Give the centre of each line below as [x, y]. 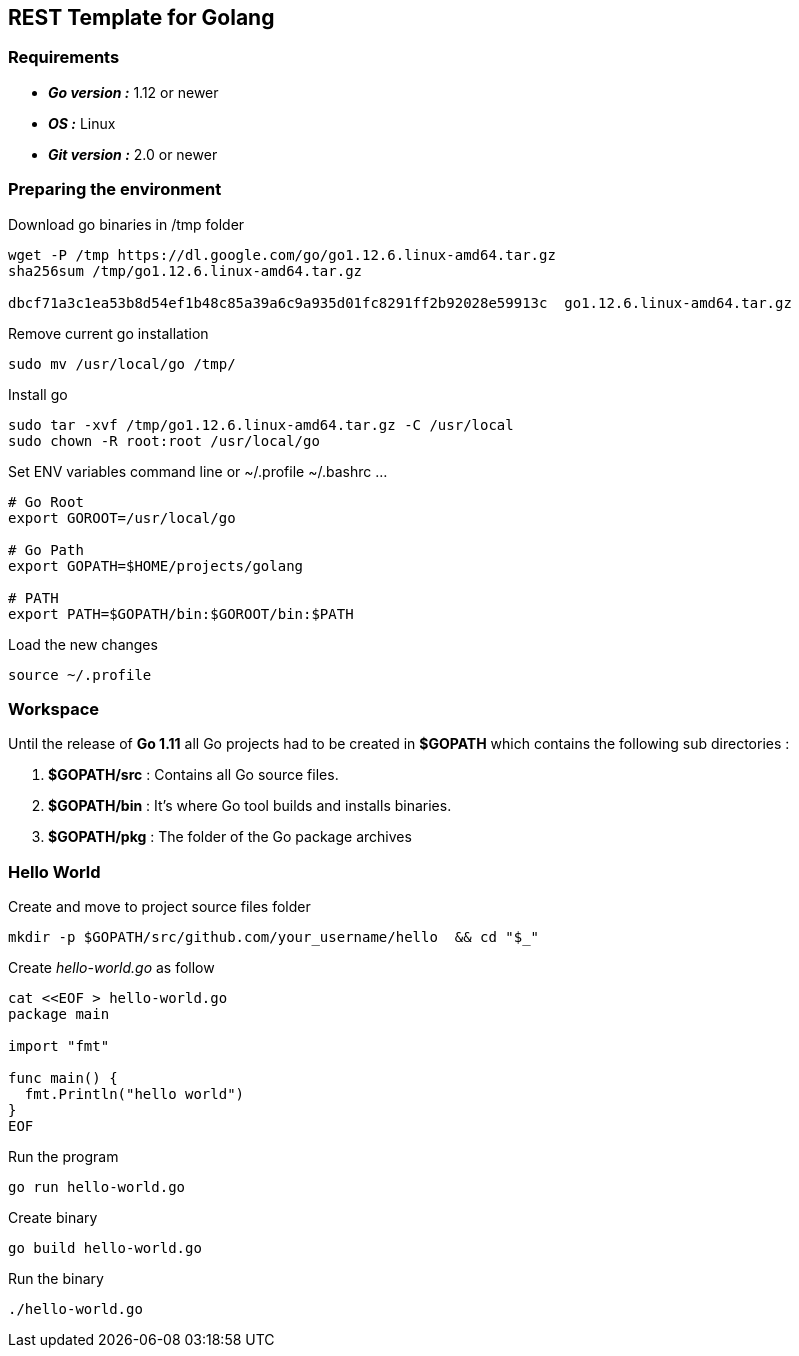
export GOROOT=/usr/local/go [122, 517]
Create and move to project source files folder [159, 907]
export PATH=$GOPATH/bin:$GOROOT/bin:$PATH [181, 613]
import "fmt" [59, 1046]
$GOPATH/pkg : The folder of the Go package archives [230, 837]
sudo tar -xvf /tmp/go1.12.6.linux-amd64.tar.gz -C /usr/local [261, 424]
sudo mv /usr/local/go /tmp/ [122, 363]
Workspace [54, 708]
